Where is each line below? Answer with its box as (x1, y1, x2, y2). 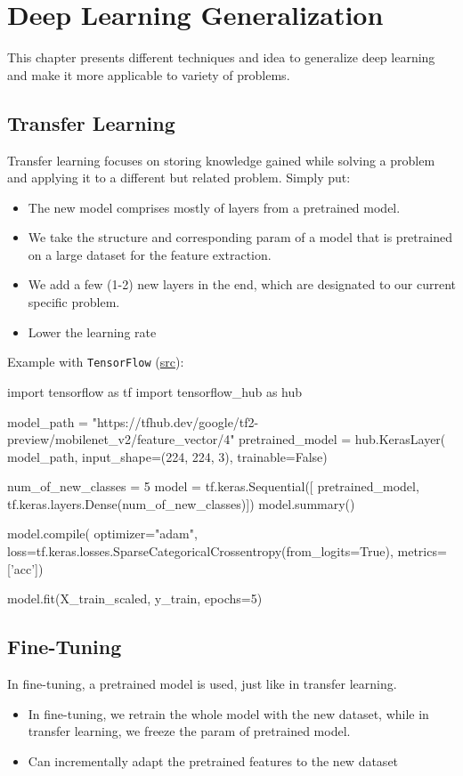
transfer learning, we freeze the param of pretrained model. (28, 722, 351, 740)
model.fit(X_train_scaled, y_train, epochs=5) (7, 589, 263, 608)
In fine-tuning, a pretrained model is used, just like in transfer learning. (7, 675, 397, 693)
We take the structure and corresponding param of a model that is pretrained (28, 228, 452, 247)
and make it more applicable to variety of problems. (7, 65, 290, 84)
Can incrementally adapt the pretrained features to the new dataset (28, 751, 399, 770)
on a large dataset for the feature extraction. (28, 245, 272, 263)
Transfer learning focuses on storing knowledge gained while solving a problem (7, 150, 435, 169)
